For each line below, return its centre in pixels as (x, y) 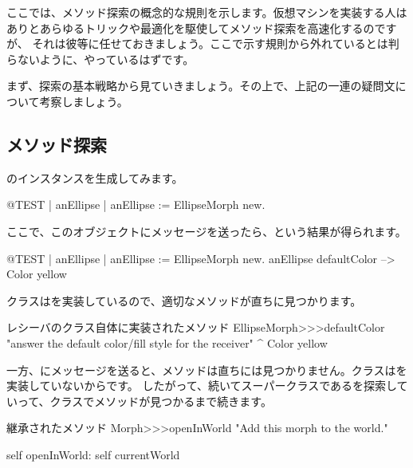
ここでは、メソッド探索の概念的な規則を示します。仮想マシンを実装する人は (207, 12)
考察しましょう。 (84, 101)
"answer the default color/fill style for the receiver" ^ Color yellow (167, 342)
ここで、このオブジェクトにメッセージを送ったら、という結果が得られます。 (206, 231)
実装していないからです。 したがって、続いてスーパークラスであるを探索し (202, 385)
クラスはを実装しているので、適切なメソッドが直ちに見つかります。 (184, 300)
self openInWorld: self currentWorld (93, 454)
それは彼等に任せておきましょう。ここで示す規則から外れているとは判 (216, 43)
